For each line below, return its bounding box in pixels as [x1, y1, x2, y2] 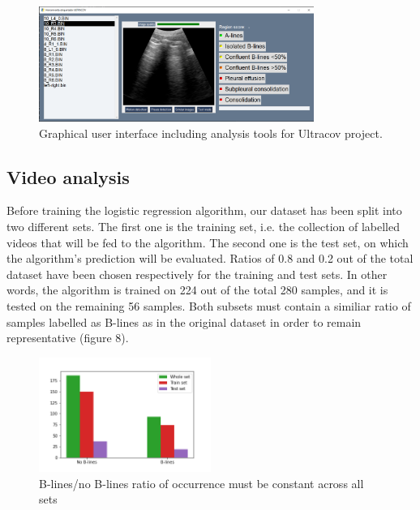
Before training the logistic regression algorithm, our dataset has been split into [6, 202, 402, 219]
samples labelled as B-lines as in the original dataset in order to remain [6, 313, 362, 330]
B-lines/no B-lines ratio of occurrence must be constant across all [39, 474, 364, 491]
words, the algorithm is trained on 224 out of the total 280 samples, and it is [6, 281, 388, 298]
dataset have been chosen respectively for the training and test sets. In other [6, 265, 388, 282]
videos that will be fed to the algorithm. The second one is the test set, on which [6, 234, 409, 251]
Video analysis [6, 164, 130, 189]
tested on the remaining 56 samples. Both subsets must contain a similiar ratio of [6, 298, 411, 315]
